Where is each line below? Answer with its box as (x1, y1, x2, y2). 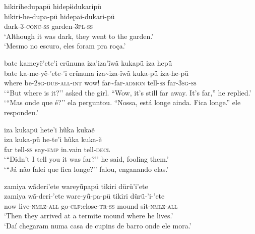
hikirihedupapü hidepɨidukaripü (4, 1, 102, 11)
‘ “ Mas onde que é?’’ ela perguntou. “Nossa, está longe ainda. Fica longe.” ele (4, 97, 241, 108)
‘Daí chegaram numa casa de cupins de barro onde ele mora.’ (4, 220, 192, 230)
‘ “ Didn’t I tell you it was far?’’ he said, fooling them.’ (4, 154, 169, 164)
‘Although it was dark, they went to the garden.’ (4, 30, 154, 41)
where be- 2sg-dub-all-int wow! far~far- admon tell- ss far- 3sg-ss (4, 77, 197, 88)
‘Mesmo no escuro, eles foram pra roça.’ (4, 40, 126, 51)
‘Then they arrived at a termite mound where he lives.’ (4, 210, 173, 221)
